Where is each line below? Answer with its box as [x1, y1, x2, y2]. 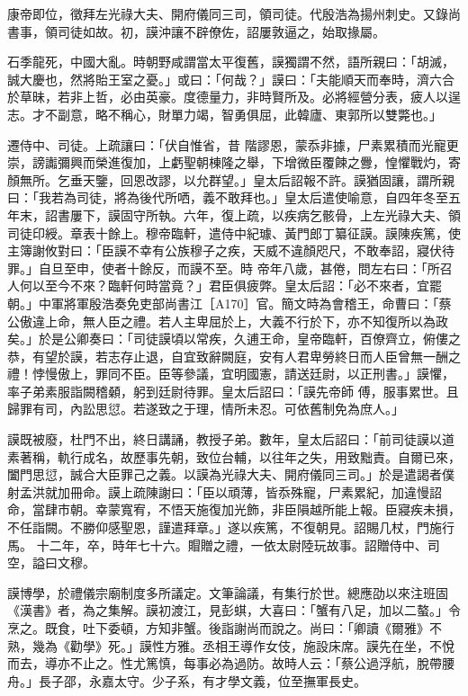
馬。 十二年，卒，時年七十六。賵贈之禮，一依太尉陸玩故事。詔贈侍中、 [7, 535, 427, 554]
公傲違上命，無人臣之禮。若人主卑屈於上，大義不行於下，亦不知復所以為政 [7, 311, 448, 330]
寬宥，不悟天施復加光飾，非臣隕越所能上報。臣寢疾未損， [120, 500, 461, 519]
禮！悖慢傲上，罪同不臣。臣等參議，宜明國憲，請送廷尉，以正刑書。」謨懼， [7, 364, 454, 383]
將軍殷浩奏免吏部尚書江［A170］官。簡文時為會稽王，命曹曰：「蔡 [63, 293, 452, 312]
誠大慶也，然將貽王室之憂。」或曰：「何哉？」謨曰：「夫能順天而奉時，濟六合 [7, 69, 454, 88]
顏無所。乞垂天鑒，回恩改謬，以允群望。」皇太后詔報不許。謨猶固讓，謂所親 [7, 170, 454, 189]
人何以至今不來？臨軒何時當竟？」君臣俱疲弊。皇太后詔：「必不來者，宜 [7, 276, 429, 295]
